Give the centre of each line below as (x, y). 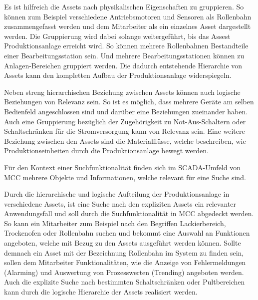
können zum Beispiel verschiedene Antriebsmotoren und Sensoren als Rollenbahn (128, 16)
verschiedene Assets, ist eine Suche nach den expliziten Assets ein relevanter (120, 203)
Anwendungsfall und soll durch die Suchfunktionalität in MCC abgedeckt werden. (129, 213)
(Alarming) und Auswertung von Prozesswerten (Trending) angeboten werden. (124, 272)
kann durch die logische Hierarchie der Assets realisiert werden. (101, 292)
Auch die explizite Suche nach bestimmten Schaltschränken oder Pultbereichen (125, 282)
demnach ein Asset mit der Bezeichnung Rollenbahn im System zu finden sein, (124, 252)
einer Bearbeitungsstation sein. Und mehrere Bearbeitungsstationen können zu (124, 55)
